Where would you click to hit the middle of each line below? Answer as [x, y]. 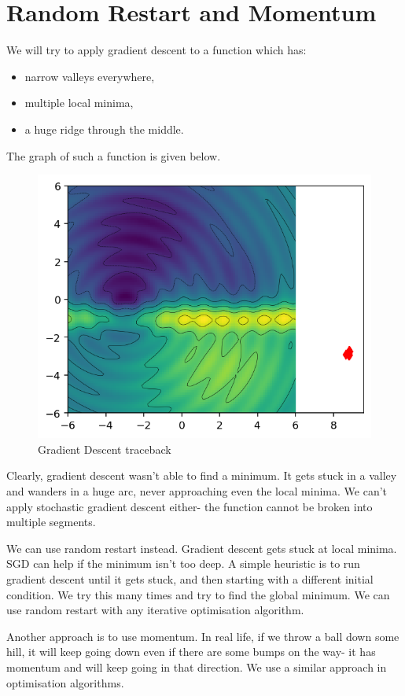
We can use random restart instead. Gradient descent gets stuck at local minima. [202, 548]
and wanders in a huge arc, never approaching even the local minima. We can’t [197, 490]
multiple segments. [51, 522]
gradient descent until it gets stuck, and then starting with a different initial [190, 578]
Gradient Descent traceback [105, 449]
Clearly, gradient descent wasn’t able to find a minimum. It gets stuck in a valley [202, 475]
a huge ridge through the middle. [104, 129]
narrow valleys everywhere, [90, 76]
